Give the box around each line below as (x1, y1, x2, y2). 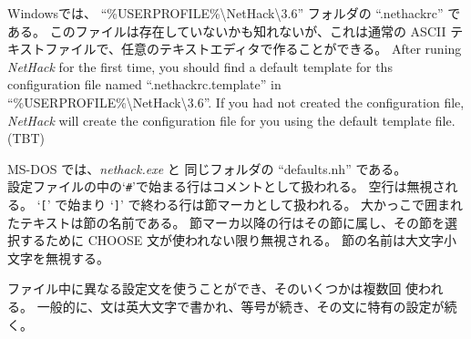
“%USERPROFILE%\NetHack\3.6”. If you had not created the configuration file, (7, 92, 465, 111)
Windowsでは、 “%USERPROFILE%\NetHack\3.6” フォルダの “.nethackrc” (7, 4, 444, 22)
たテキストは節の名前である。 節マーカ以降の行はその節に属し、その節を (7, 212, 445, 231)
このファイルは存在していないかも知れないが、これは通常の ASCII (49, 21, 446, 40)
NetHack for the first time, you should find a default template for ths (7, 56, 393, 76)
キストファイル (7, 39, 97, 58)
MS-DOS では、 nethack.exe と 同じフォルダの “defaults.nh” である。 (7, 159, 407, 178)
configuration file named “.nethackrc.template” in (7, 75, 282, 94)
